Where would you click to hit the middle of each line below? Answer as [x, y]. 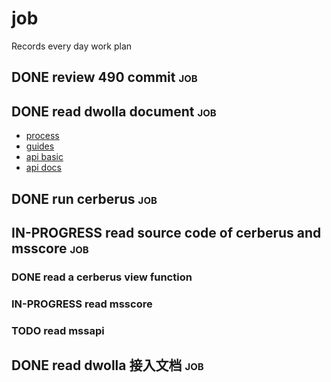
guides [40, 146]
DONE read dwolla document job [114, 111]
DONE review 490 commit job [104, 77]
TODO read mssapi [58, 330]
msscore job [50, 248]
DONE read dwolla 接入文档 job [107, 365]
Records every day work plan [72, 46]
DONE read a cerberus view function [102, 277]
